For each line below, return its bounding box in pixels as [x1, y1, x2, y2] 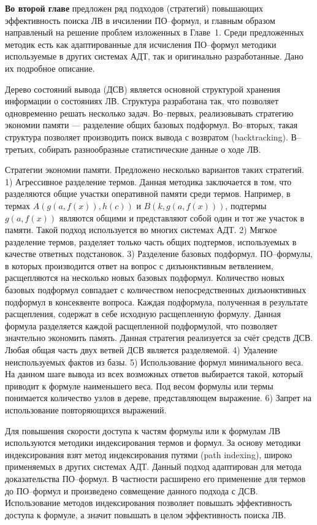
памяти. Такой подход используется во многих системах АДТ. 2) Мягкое [5, 223, 277, 236]
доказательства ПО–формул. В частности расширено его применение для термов [5, 472, 306, 485]
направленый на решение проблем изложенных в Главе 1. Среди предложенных [5, 26, 304, 39]
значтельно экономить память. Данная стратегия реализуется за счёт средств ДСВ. [5, 331, 313, 344]
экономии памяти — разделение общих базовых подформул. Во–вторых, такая [5, 118, 298, 131]
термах [5, 199, 31, 212]
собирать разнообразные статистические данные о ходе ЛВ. [39, 142, 261, 155]
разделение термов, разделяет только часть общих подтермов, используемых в [5, 235, 297, 248]
